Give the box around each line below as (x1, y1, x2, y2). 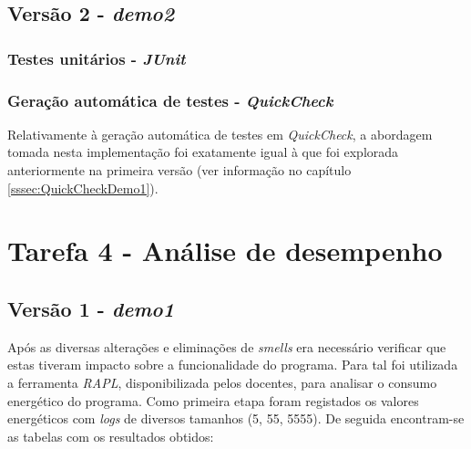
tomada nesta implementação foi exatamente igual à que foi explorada (7, 142, 399, 162)
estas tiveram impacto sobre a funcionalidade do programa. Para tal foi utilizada (7, 355, 458, 374)
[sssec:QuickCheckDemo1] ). (7, 178, 159, 197)
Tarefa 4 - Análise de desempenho (7, 232, 443, 269)
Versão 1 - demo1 (7, 294, 175, 322)
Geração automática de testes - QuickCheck (7, 89, 333, 111)
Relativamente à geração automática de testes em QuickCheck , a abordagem (7, 124, 433, 143)
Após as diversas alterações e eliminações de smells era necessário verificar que (7, 337, 446, 356)
